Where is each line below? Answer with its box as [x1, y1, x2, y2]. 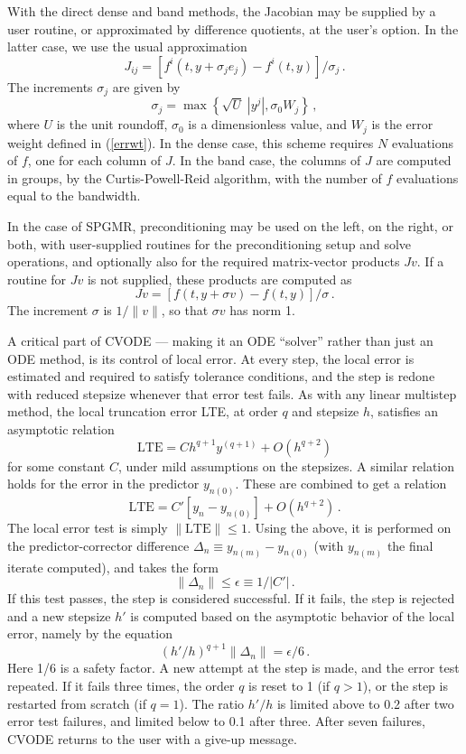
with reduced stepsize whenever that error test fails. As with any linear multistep [7, 384, 457, 403]
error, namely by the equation [7, 624, 172, 643]
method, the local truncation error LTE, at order [7, 402, 278, 421]
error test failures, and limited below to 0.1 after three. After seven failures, [7, 712, 426, 731]
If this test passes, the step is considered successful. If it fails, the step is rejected [7, 589, 455, 608]
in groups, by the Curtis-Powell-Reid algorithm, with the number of [7, 168, 382, 187]
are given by [112, 77, 181, 96]
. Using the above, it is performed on [247, 518, 452, 537]
